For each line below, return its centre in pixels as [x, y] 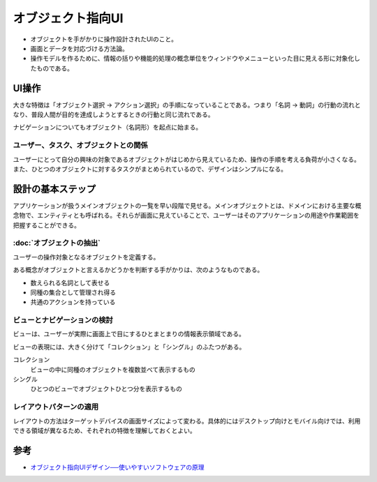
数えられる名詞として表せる [70, 283]
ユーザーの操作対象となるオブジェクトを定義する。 [86, 257]
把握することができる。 [46, 225]
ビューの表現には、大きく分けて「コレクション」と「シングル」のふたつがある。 [129, 347]
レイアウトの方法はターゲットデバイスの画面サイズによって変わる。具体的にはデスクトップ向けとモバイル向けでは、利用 [187, 421]
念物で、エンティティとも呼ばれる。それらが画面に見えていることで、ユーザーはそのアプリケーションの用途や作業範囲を [186, 216]
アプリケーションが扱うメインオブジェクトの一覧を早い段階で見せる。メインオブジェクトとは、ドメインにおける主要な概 [187, 205]
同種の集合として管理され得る [73, 292]
